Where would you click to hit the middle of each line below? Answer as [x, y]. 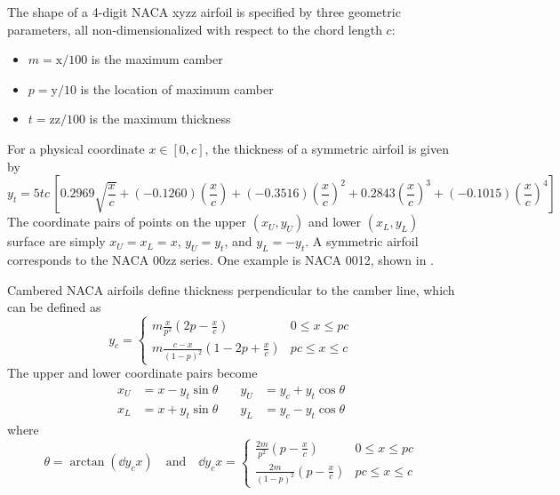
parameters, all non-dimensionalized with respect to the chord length [195, 29]
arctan [87, 463]
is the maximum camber [157, 59]
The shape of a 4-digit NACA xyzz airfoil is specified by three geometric [204, 12]
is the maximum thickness [160, 119]
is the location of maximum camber [177, 88]
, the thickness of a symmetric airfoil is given [327, 148]
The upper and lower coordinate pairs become [132, 373]
